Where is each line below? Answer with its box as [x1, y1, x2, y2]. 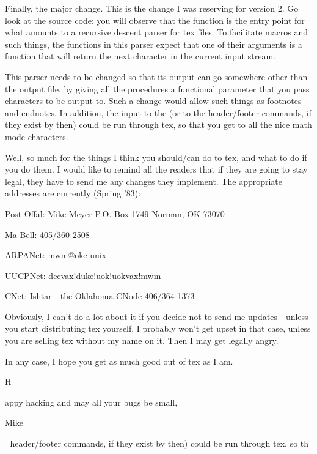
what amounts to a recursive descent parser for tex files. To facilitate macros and [5, 26, 308, 39]
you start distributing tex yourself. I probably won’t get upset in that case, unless [5, 322, 311, 335]
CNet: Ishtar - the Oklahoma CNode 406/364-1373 [5, 289, 195, 302]
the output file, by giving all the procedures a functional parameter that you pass [5, 82, 310, 95]
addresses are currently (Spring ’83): [5, 187, 141, 199]
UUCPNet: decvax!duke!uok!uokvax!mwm [5, 269, 161, 281]
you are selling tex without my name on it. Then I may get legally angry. [5, 334, 279, 347]
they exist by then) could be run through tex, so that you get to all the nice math [5, 118, 312, 131]
